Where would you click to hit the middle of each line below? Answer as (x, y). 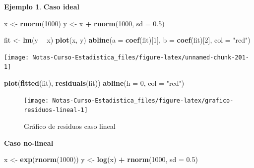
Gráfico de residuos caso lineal (70, 126)
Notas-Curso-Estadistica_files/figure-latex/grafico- (143, 100)
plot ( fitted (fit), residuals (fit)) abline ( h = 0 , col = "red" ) (94, 83)
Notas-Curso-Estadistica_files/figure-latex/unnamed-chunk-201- (141, 57)
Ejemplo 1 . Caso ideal (42, 6)
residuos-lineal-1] (56, 110)
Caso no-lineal (29, 142)
